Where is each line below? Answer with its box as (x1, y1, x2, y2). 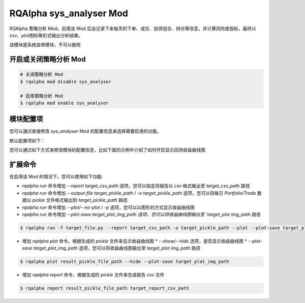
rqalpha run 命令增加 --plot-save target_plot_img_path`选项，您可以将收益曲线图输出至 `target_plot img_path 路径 (22, 211, 261, 218)
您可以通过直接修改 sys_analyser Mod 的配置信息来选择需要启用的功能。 (9, 128, 162, 134)
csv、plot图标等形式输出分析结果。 (9, 32, 83, 38)
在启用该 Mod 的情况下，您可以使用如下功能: (9, 173, 103, 180)
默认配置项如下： (9, 137, 45, 143)
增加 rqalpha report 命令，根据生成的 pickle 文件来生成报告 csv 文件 (22, 272, 165, 278)
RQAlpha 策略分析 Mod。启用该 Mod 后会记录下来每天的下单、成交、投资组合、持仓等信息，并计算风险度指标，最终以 (9, 25, 256, 32)
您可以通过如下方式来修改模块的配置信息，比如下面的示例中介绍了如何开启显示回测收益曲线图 (9, 147, 205, 153)
